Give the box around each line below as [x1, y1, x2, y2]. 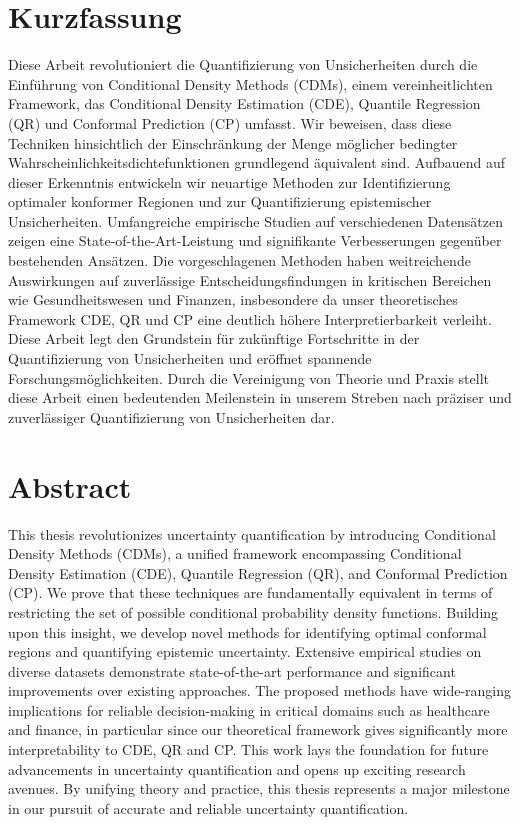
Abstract [8, 465, 132, 506]
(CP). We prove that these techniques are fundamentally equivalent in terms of [8, 582, 493, 603]
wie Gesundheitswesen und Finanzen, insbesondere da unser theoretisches [8, 289, 458, 310]
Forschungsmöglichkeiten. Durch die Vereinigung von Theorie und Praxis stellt [8, 367, 490, 388]
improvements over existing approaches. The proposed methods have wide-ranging [8, 680, 512, 701]
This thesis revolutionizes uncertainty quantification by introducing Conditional [8, 523, 496, 544]
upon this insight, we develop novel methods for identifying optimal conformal [8, 621, 487, 642]
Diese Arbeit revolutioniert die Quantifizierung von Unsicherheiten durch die [8, 54, 478, 75]
